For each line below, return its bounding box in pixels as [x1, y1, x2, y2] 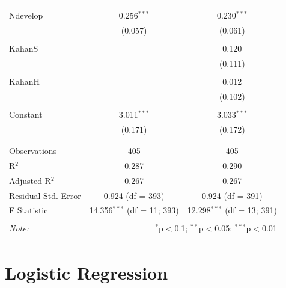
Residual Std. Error [9, 189, 81, 201]
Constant [9, 108, 43, 120]
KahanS [9, 41, 38, 54]
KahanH [9, 75, 40, 87]
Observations [9, 144, 57, 156]
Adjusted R [9, 174, 51, 186]
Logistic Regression [5, 260, 168, 284]
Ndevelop [9, 9, 43, 21]
